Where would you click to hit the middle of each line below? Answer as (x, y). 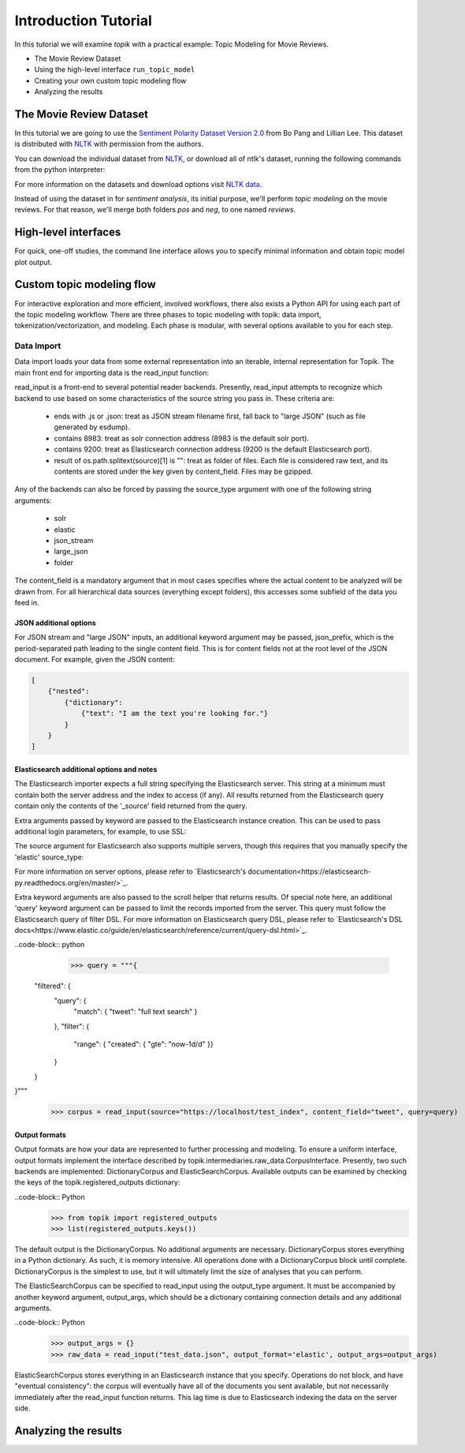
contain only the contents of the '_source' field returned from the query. (131, 806)
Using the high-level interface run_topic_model (115, 69)
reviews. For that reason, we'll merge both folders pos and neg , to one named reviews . (155, 210)
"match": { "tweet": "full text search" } (136, 1012)
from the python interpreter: (60, 170)
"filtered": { (52, 986)
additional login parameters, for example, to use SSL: (100, 831)
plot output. (33, 262)
